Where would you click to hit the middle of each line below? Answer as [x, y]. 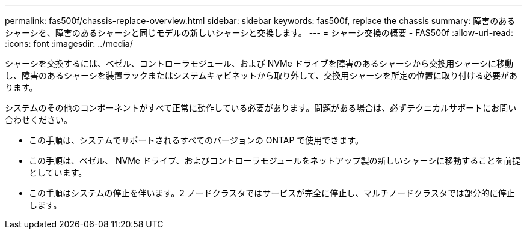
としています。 [58, 172]
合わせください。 [39, 120]
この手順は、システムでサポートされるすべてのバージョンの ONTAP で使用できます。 [196, 140]
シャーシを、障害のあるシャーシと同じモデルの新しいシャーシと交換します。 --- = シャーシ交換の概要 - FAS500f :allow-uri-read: [259, 33]
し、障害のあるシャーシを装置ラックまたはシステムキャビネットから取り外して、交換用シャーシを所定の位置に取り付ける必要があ [261, 75]
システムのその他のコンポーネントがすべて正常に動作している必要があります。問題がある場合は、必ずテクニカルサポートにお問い [261, 108]
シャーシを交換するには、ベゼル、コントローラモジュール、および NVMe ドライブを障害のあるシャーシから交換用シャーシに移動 [259, 63]
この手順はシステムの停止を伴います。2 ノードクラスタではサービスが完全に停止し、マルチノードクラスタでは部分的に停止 [272, 193]
